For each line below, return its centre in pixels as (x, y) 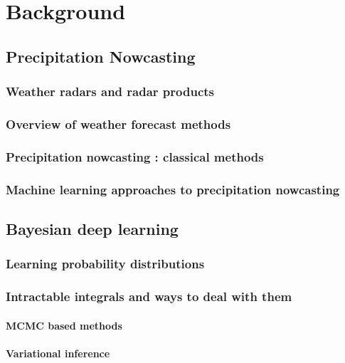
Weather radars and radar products (110, 91)
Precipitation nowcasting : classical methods (135, 156)
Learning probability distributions (105, 264)
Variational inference (58, 353)
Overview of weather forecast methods (118, 123)
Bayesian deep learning (92, 228)
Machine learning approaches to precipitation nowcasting (173, 189)
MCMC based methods (64, 325)
